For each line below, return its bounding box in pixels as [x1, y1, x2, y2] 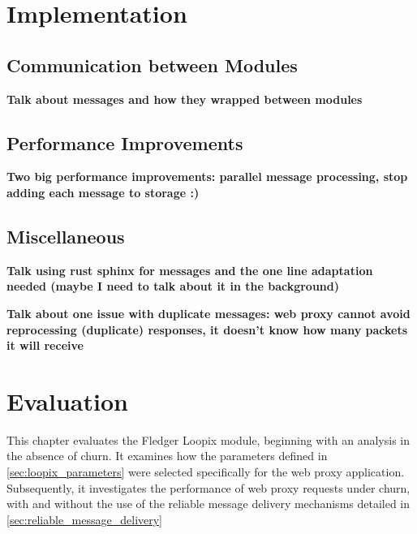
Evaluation [6, 384, 128, 417]
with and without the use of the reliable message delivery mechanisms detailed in [6, 495, 411, 512]
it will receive [6, 337, 84, 354]
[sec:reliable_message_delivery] [6, 510, 163, 528]
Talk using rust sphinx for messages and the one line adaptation [6, 261, 373, 278]
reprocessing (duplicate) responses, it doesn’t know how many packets [6, 321, 408, 338]
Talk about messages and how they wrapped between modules [6, 90, 363, 107]
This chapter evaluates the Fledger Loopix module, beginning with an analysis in [6, 431, 411, 448]
